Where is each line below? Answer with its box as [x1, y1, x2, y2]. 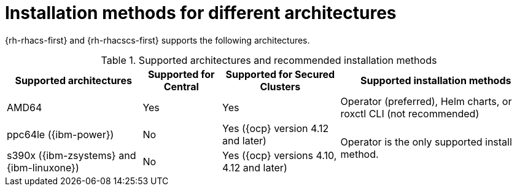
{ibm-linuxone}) [7, 161, 79, 174]
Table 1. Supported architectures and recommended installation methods [101, 53, 437, 66]
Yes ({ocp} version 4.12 [222, 122, 329, 134]
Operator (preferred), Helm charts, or [340, 95, 512, 107]
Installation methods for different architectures [5, 2, 397, 23]
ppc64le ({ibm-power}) [7, 128, 114, 141]
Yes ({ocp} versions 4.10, [222, 149, 337, 162]
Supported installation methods [360, 74, 511, 87]
